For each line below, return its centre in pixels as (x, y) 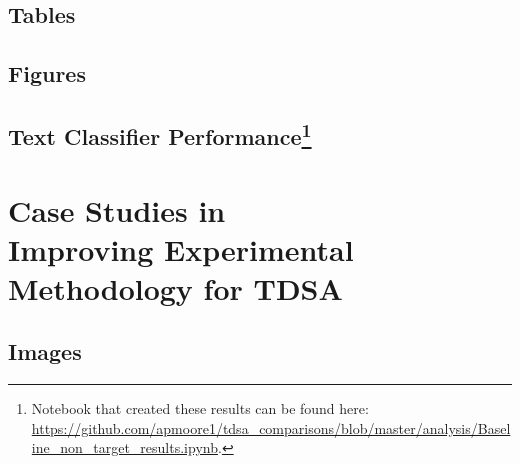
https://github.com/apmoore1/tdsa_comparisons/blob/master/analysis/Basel (271, 427)
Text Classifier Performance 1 (160, 133)
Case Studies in (117, 209)
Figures (47, 73)
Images (45, 351)
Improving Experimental (181, 248)
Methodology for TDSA (175, 287)
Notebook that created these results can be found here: (200, 408)
